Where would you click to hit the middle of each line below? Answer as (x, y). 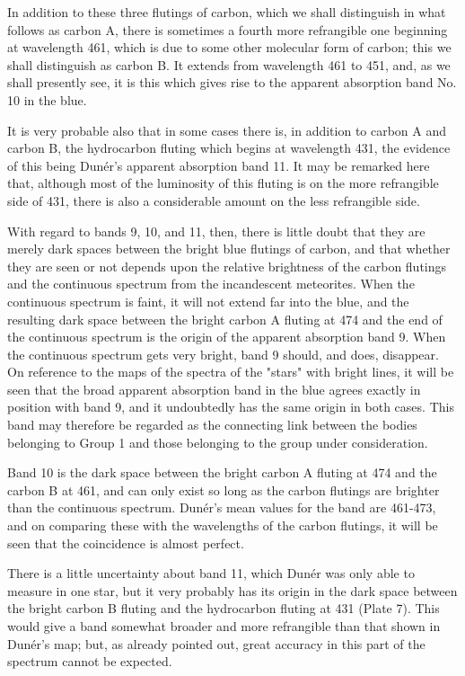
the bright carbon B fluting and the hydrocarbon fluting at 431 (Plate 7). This (224, 608)
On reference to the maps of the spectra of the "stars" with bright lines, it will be (231, 372)
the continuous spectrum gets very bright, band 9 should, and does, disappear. (223, 354)
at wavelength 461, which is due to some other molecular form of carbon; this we (229, 47)
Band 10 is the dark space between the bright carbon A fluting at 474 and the (222, 472)
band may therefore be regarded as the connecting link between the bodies (212, 425)
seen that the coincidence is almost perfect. (126, 543)
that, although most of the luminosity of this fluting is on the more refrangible (223, 183)
